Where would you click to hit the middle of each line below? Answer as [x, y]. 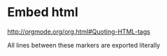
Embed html [43, 12]
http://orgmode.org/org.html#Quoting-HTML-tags [79, 31]
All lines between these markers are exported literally [84, 45]
